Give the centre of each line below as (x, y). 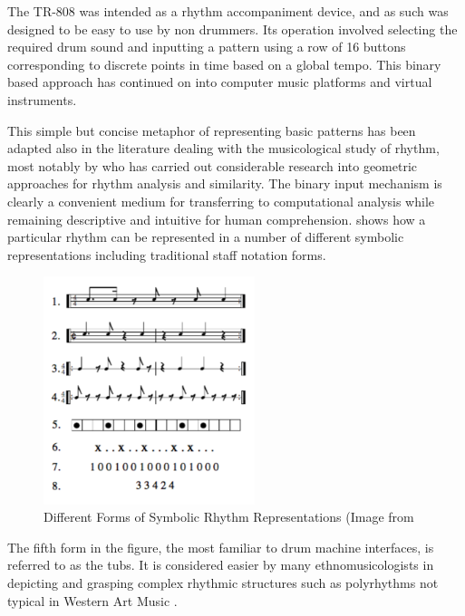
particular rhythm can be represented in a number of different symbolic (206, 237)
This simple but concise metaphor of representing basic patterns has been (212, 130)
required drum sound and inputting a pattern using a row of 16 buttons (207, 47)
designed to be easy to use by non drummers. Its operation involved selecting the (232, 29)
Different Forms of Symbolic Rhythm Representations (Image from (229, 517)
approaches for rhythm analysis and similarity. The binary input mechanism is (225, 183)
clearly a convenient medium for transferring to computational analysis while (221, 201)
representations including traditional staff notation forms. (167, 254)
